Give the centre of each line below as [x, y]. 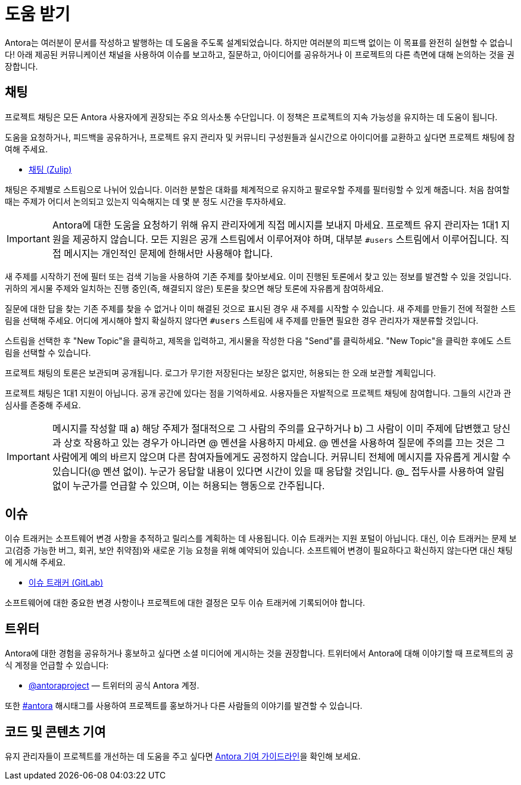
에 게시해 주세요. [35, 562]
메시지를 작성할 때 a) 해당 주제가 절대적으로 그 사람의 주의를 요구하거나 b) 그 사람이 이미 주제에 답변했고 [271, 428]
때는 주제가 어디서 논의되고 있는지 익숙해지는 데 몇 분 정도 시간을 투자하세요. [146, 201]
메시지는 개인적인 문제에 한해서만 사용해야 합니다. [169, 253]
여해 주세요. [26, 149]
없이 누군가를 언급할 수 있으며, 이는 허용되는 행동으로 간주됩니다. [188, 485]
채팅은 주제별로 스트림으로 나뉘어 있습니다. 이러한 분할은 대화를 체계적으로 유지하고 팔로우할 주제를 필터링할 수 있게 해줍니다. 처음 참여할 [257, 189]
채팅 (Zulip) [50, 169]
